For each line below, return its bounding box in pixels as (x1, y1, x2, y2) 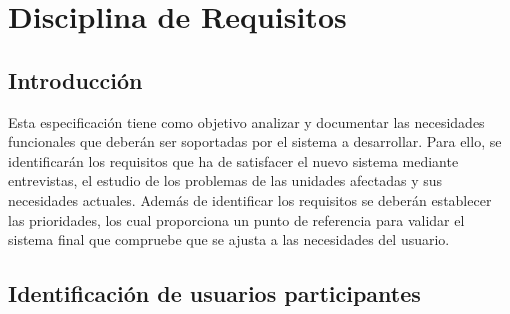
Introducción (8, 64, 143, 95)
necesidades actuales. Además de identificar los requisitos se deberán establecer (8, 189, 492, 210)
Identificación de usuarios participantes (8, 278, 421, 309)
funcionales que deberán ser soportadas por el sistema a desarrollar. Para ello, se (8, 131, 502, 152)
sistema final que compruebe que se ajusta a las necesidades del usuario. (8, 229, 450, 250)
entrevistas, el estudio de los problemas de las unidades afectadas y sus (8, 170, 443, 191)
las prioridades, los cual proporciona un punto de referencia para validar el (8, 209, 465, 230)
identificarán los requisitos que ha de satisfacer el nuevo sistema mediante (8, 150, 459, 171)
